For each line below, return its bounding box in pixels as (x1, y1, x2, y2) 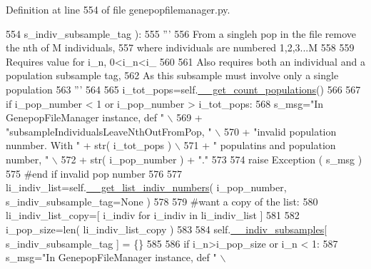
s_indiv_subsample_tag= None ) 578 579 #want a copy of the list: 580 (6, 193, 318, 208)
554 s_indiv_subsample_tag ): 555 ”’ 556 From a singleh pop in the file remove (6, 26, 356, 41)
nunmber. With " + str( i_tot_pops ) (6, 138, 172, 153)
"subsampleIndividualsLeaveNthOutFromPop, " (6, 123, 212, 138)
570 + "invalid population (223, 123, 337, 138)
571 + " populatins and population (183, 138, 336, 153)
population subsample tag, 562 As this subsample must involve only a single (6, 68, 339, 83)
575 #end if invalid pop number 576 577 (6, 166, 183, 181)
